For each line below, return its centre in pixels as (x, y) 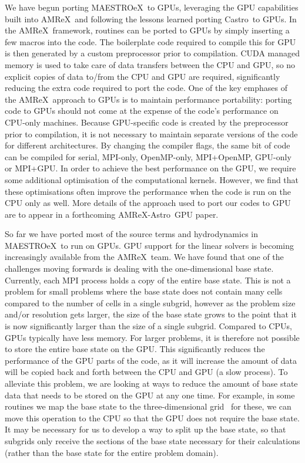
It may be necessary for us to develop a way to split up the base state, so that (145, 429)
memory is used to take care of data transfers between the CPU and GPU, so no (150, 64)
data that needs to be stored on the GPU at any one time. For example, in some (150, 395)
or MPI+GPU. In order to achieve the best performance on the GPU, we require (150, 168)
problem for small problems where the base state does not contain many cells (144, 291)
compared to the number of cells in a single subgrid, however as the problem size (150, 303)
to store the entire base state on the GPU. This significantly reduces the (135, 349)
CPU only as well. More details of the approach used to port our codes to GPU (148, 203)
